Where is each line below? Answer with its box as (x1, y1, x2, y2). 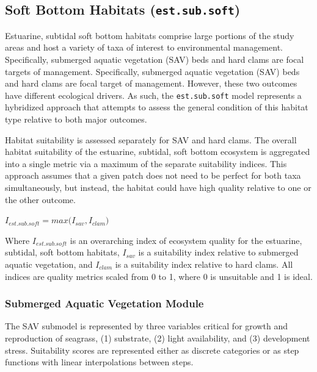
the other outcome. (5, 193, 76, 206)
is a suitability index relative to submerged (138, 246, 299, 259)
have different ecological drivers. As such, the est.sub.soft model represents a (5, 88, 302, 101)
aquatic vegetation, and (5, 257, 93, 270)
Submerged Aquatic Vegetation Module (5, 296, 204, 311)
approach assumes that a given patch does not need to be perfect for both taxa (5, 169, 301, 182)
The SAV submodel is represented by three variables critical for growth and (5, 320, 288, 332)
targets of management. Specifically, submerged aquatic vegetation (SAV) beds (5, 65, 300, 77)
